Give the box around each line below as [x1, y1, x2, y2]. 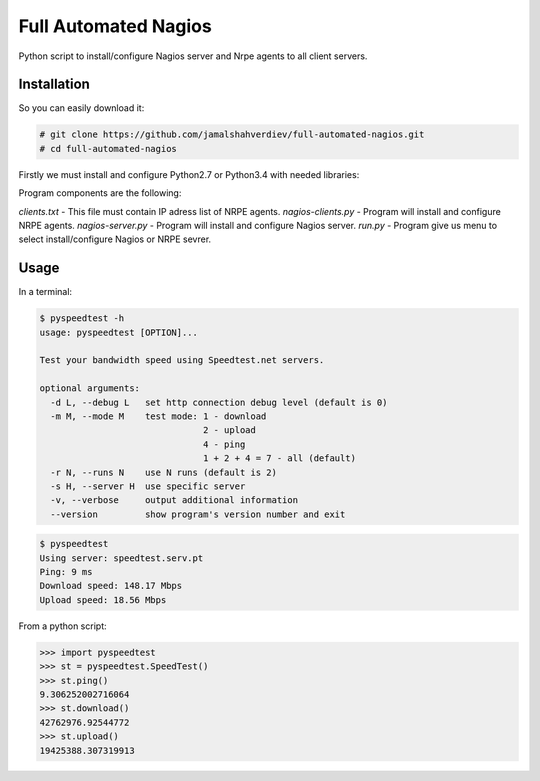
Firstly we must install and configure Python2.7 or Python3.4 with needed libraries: [18, 168, 360, 180]
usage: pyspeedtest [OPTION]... [39, 326, 199, 338]
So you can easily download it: [18, 102, 145, 114]
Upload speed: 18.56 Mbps [39, 594, 167, 605]
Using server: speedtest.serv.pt [39, 552, 204, 564]
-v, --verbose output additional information [50, 495, 299, 506]
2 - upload [202, 425, 257, 436]
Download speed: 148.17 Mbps [39, 580, 183, 592]
